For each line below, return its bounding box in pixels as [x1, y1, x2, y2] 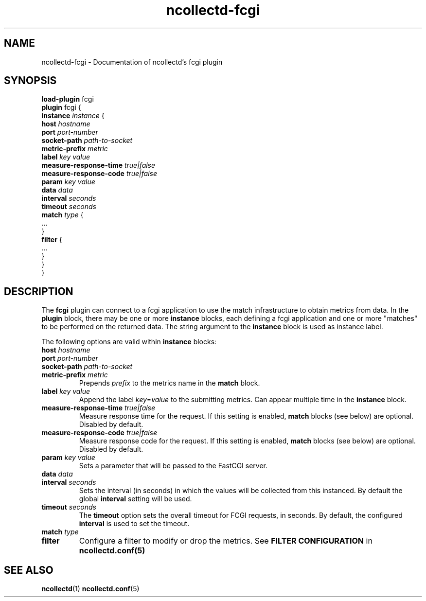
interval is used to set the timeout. [79, 519, 190, 528]
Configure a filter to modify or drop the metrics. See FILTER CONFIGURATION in [79, 536, 373, 546]
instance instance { [41, 111, 105, 120]
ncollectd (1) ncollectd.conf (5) [41, 584, 140, 593]
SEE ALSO [4, 564, 53, 576]
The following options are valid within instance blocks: [41, 337, 217, 346]
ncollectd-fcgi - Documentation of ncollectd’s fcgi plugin [41, 57, 223, 66]
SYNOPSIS [4, 74, 57, 87]
